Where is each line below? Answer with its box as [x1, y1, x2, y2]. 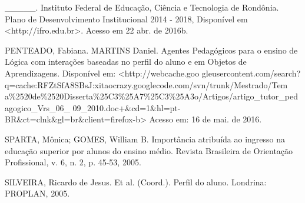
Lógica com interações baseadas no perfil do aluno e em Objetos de [5, 55, 247, 68]
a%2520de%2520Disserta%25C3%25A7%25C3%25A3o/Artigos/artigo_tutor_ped [5, 90, 298, 102]
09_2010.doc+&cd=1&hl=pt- [72, 101, 181, 114]
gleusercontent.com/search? [201, 66, 301, 79]
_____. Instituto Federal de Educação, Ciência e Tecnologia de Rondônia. [5, 1, 279, 13]
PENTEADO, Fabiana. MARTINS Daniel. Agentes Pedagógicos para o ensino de [5, 44, 298, 56]
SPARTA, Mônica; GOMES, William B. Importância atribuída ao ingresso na [5, 132, 286, 145]
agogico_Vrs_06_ [5, 101, 70, 114]
